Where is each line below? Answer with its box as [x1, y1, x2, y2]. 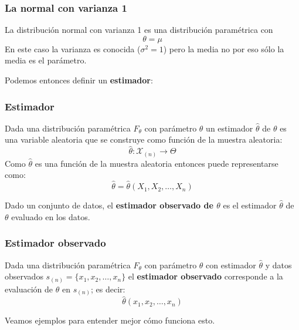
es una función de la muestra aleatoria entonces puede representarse [35, 157, 278, 169]
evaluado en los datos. [11, 210, 90, 223]
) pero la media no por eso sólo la [163, 42, 284, 55]
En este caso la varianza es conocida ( [5, 42, 141, 55]
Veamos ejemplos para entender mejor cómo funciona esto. [5, 314, 215, 326]
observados [5, 270, 43, 282]
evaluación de [5, 282, 53, 295]
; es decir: [91, 282, 125, 295]
